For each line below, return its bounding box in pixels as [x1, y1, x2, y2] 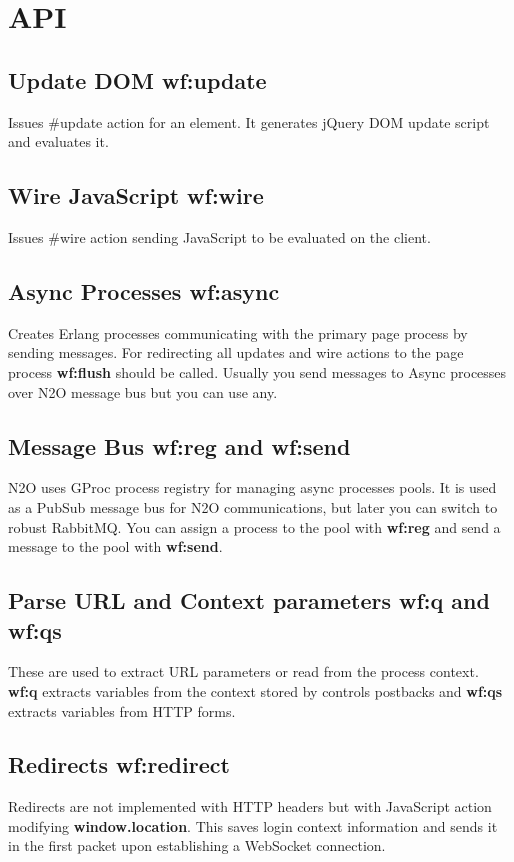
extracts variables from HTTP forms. [8, 700, 236, 721]
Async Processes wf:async [8, 275, 280, 306]
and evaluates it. [8, 131, 109, 152]
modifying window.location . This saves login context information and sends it [8, 815, 498, 836]
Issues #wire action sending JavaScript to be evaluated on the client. [8, 226, 431, 247]
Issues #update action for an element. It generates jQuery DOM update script [8, 111, 490, 132]
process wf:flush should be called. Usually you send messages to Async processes [8, 361, 507, 382]
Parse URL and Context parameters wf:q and [8, 585, 490, 616]
